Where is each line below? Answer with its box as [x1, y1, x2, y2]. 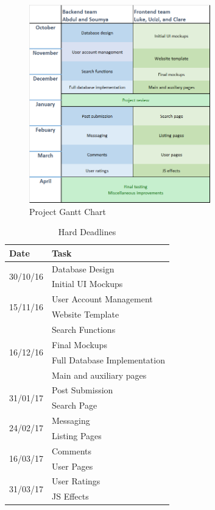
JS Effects [52, 490, 89, 503]
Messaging [52, 414, 90, 427]
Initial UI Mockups [52, 277, 123, 290]
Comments [52, 444, 92, 457]
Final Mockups [52, 338, 107, 351]
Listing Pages [52, 429, 102, 442]
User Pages [52, 459, 93, 472]
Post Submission [52, 384, 113, 396]
